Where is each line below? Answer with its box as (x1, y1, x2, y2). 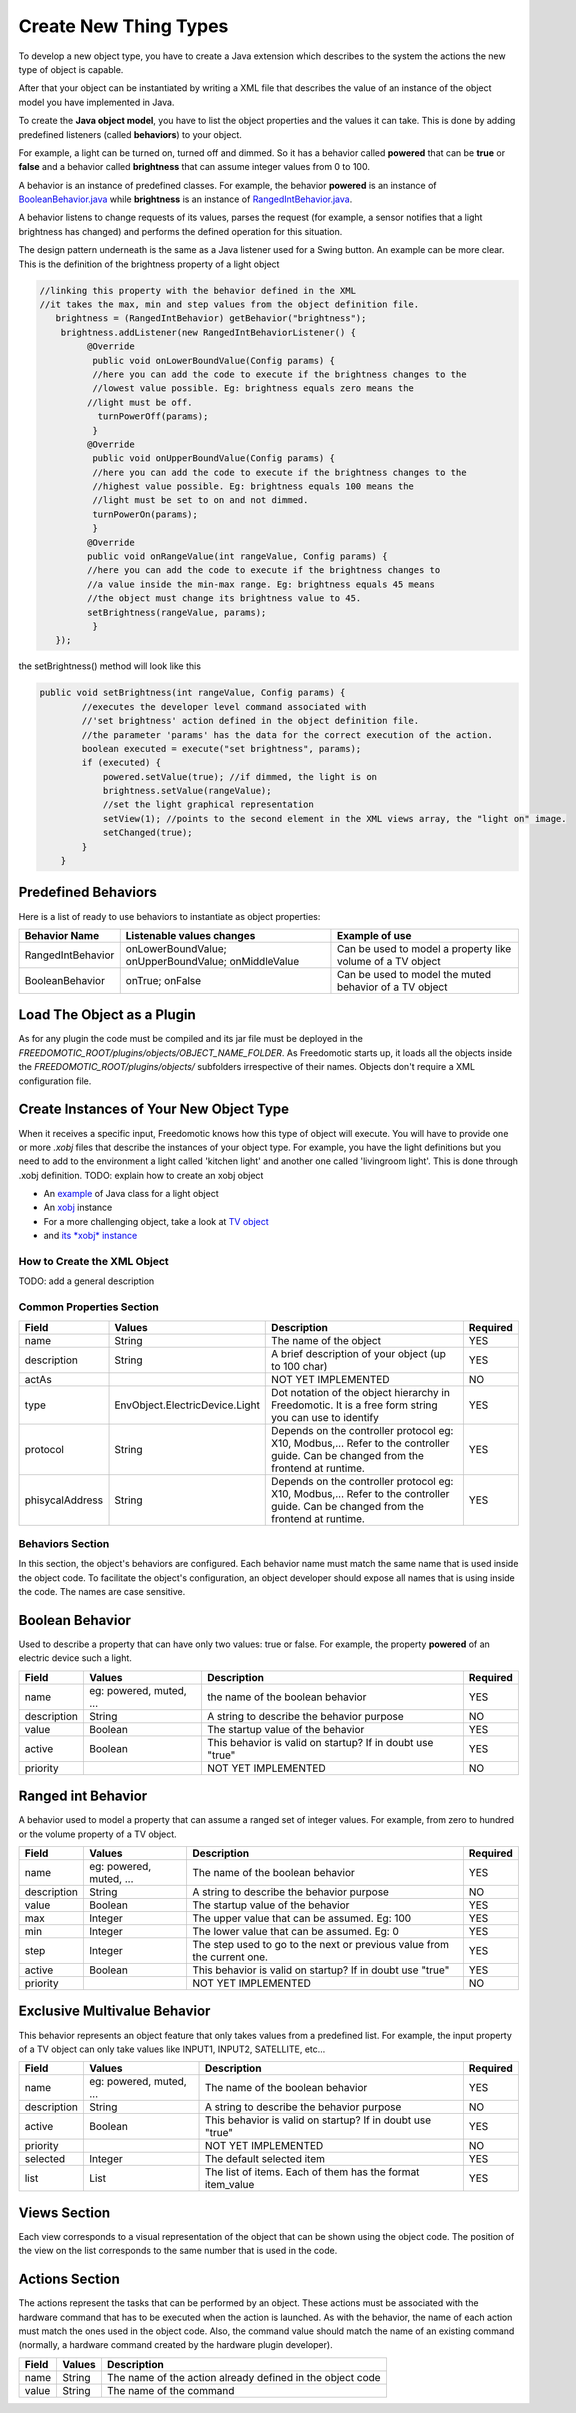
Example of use (336, 928, 412, 942)
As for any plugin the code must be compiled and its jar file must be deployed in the (18, 1033, 364, 1045)
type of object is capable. (18, 63, 124, 75)
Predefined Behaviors (18, 884, 157, 901)
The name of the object (271, 1333, 382, 1347)
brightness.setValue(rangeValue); (102, 785, 272, 797)
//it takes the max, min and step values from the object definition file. (39, 299, 420, 310)
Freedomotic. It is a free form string (271, 1398, 439, 1412)
